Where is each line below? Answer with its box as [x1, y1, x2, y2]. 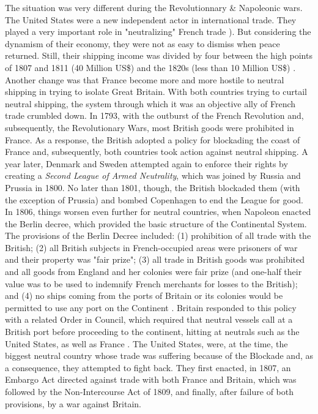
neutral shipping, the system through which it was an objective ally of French [5, 97, 296, 110]
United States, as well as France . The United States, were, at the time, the [5, 337, 288, 350]
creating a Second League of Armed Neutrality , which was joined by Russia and [5, 169, 301, 182]
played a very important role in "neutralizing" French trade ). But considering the [5, 25, 311, 38]
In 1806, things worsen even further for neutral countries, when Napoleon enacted [5, 205, 311, 218]
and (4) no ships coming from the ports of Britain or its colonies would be [5, 289, 283, 302]
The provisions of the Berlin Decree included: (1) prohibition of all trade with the [5, 229, 311, 242]
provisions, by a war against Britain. [5, 397, 142, 410]
